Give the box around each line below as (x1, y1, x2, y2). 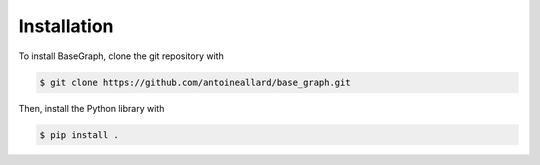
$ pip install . (39, 129, 120, 140)
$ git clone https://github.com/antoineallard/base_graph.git (39, 76, 351, 88)
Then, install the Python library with (18, 102, 165, 114)
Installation (18, 15, 114, 37)
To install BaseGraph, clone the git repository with (18, 50, 224, 62)
